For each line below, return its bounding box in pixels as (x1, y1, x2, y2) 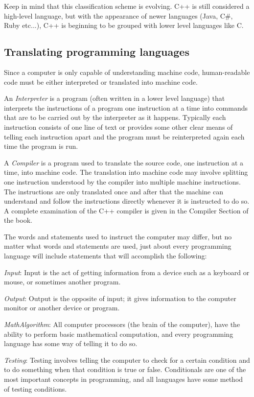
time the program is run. (4, 141, 78, 151)
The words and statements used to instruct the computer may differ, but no (4, 231, 232, 241)
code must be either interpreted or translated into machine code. (4, 76, 198, 87)
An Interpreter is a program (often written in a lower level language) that (4, 93, 225, 103)
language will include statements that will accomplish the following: (4, 251, 207, 261)
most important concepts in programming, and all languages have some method (4, 374, 243, 384)
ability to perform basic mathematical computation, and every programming (4, 328, 233, 339)
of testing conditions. (4, 383, 67, 394)
